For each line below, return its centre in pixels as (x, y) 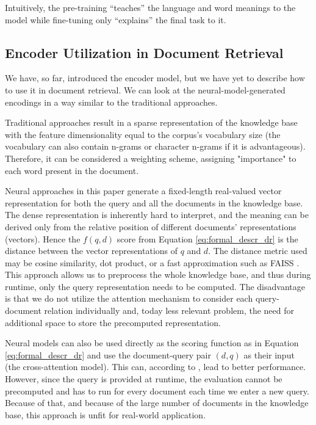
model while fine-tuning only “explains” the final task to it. (116, 19)
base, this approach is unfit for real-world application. (106, 414)
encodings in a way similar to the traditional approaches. (111, 102)
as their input (269, 354)
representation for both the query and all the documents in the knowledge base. (154, 202)
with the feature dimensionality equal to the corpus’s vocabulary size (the (143, 134)
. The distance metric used (258, 251)
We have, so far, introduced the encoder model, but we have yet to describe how (155, 78)
